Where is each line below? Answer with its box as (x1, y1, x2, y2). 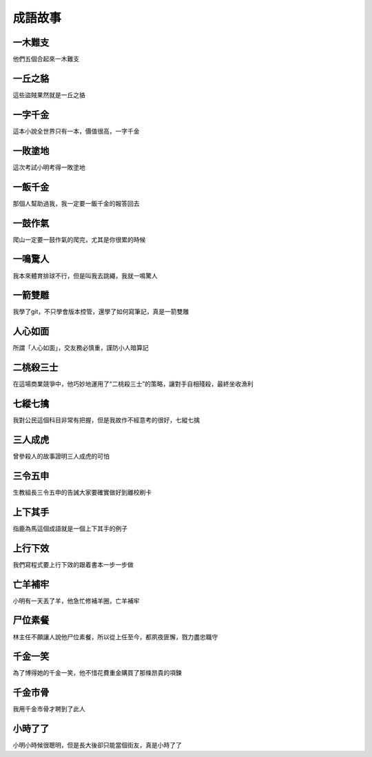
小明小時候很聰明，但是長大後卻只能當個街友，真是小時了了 (12, 741, 182, 749)
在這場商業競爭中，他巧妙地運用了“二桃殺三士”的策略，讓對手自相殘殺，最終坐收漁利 (12, 380, 254, 388)
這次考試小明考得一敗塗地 (12, 163, 85, 172)
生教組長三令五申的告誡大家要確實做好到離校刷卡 (12, 488, 152, 496)
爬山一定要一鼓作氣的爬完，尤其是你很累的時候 (12, 235, 146, 244)
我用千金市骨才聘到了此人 (12, 705, 85, 713)
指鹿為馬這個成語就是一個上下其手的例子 (12, 524, 127, 532)
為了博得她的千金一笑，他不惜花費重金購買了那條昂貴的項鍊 (12, 669, 182, 677)
